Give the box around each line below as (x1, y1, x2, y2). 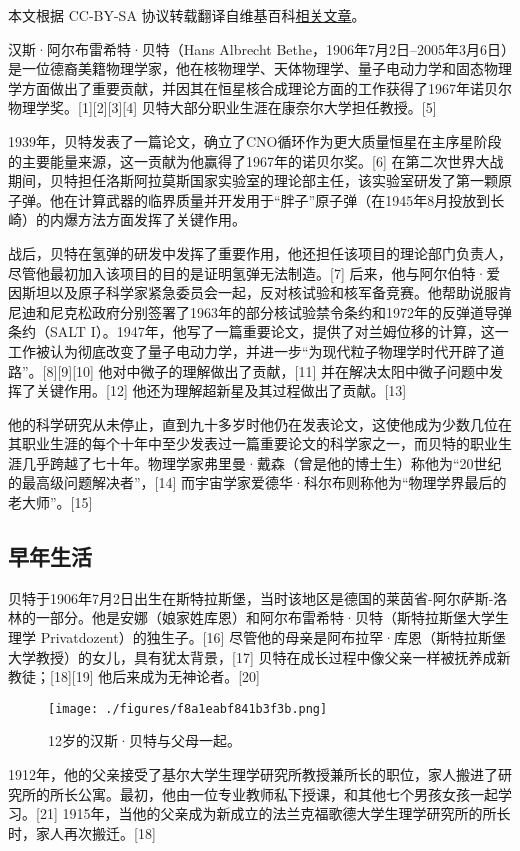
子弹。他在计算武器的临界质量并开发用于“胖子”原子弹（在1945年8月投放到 (8, 189, 491, 210)
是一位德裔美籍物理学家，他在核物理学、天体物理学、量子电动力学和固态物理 (8, 58, 512, 79)
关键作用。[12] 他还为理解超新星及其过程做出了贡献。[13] (35, 380, 407, 401)
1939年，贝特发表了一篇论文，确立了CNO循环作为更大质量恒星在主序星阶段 (8, 130, 502, 151)
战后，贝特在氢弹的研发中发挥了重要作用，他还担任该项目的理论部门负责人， (8, 242, 512, 263)
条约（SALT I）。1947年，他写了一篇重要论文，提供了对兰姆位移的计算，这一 (8, 321, 509, 342)
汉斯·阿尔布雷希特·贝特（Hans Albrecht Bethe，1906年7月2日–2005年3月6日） (8, 38, 509, 59)
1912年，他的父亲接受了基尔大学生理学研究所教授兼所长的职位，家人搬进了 (8, 764, 498, 785)
